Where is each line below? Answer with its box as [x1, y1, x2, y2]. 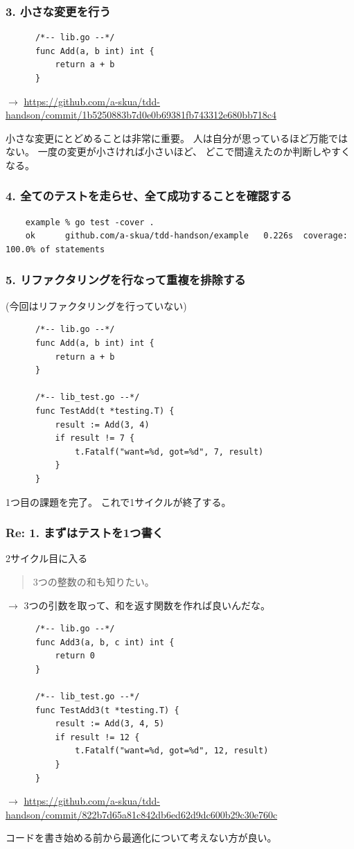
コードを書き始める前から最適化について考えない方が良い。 [6, 830, 277, 845]
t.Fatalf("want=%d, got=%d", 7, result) [75, 446, 264, 457]
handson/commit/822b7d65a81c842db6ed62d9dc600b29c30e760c [6, 807, 278, 821]
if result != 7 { [55, 433, 135, 444]
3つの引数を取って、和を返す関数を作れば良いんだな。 [24, 597, 270, 612]
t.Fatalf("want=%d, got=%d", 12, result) [75, 746, 269, 756]
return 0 [55, 651, 95, 661]
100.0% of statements [6, 244, 105, 254]
